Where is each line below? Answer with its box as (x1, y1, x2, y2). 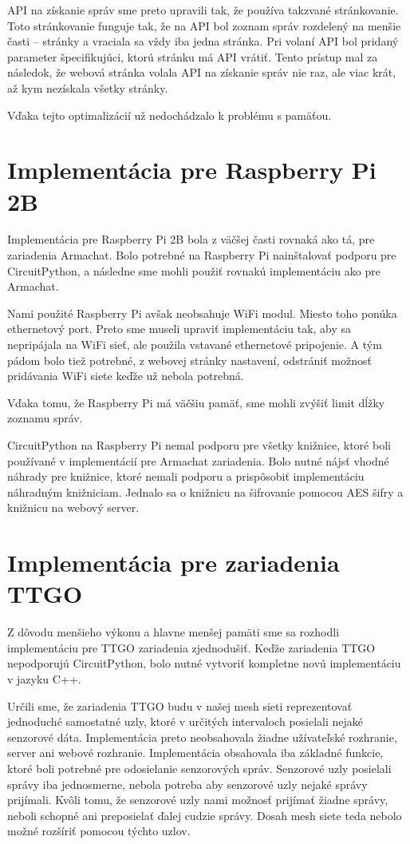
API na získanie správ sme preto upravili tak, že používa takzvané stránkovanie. (7, 2, 399, 18)
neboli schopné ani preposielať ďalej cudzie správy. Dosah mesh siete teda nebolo (7, 806, 402, 823)
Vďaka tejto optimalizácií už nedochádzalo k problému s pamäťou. (7, 106, 332, 123)
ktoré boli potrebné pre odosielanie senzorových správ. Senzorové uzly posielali (7, 760, 392, 777)
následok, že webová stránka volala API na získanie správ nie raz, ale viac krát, (7, 64, 396, 81)
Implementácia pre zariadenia (7, 546, 340, 579)
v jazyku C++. (7, 671, 81, 687)
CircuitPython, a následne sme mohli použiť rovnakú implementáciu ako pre (7, 262, 380, 279)
